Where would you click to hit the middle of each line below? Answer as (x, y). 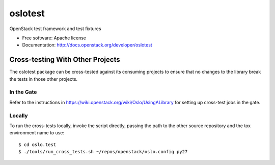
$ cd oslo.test (37, 145)
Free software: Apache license (54, 38)
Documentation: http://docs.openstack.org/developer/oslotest (87, 45)
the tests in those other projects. (44, 79)
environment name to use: (37, 133)
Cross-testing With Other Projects (65, 60)
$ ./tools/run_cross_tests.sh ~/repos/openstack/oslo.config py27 (103, 152)
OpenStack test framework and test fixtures (55, 29)
